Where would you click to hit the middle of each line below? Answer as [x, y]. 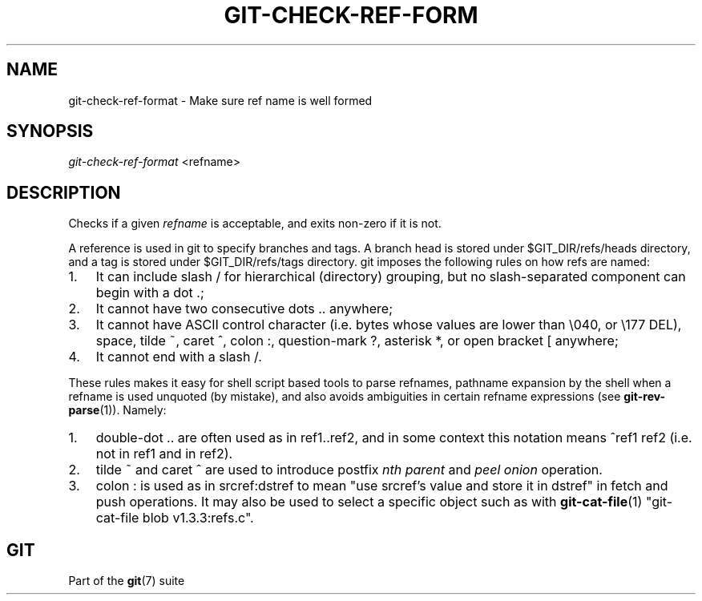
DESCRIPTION [64, 192]
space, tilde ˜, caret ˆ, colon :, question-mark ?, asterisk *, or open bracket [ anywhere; [357, 341]
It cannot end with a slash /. [179, 357]
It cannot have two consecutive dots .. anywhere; [244, 309]
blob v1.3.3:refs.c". [198, 518]
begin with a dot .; [150, 293]
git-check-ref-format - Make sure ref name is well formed [220, 100]
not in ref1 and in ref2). [164, 454]
